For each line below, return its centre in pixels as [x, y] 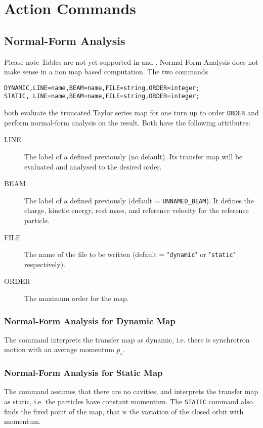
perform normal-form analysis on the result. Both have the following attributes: [127, 122]
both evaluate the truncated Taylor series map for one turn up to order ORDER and [131, 113]
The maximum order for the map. [77, 298]
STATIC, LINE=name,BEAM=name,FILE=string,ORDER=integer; [102, 96]
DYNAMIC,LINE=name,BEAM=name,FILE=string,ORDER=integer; [102, 88]
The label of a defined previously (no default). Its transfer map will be [134, 156]
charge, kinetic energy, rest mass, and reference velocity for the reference [137, 210]
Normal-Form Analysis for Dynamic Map [90, 320]
